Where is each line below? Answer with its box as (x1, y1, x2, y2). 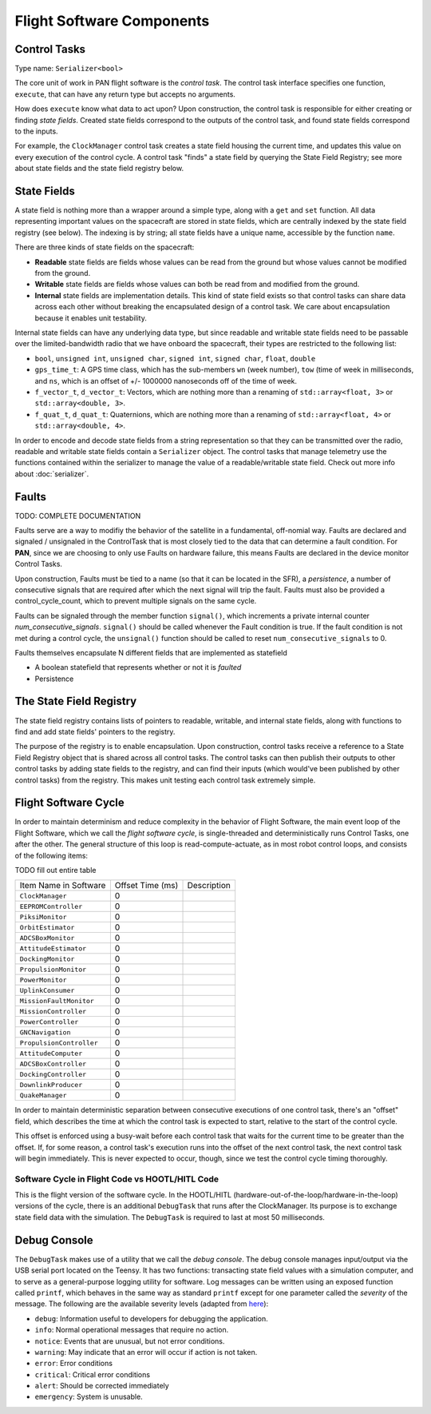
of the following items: (14, 850, 88, 860)
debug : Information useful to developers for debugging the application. (34, 1313, 268, 1323)
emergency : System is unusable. (34, 1392, 143, 1402)
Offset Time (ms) (114, 880, 179, 891)
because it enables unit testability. (34, 313, 147, 323)
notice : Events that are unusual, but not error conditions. (34, 1336, 225, 1346)
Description (187, 880, 231, 891)
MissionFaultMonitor (19, 996, 95, 1005)
